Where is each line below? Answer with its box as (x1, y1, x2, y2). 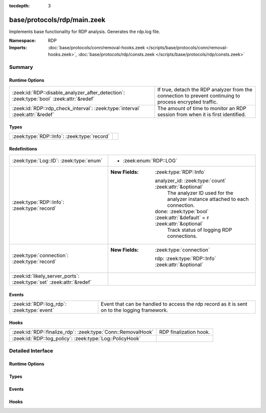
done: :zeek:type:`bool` (155, 208, 209, 215)
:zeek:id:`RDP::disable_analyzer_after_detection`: (12, 89, 125, 96)
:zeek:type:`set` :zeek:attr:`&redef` (12, 279, 92, 286)
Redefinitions (9, 146, 37, 152)
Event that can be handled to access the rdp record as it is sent (100, 301, 248, 308)
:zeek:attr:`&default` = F (155, 214, 209, 221)
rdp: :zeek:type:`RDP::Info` (155, 255, 216, 262)
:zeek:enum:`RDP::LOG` (123, 158, 177, 164)
